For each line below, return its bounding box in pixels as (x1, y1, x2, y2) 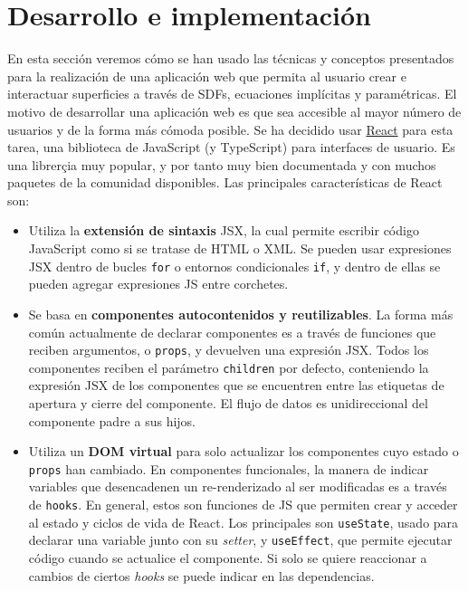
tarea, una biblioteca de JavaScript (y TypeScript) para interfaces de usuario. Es (7, 138, 455, 157)
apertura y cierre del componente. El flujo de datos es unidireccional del (28, 394, 428, 412)
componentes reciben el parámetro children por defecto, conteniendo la (28, 357, 429, 377)
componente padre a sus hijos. (28, 411, 196, 430)
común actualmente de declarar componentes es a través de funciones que (28, 322, 436, 341)
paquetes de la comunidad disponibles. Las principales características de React (7, 173, 443, 192)
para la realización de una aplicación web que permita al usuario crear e (7, 66, 406, 85)
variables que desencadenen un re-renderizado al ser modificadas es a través (28, 477, 447, 496)
